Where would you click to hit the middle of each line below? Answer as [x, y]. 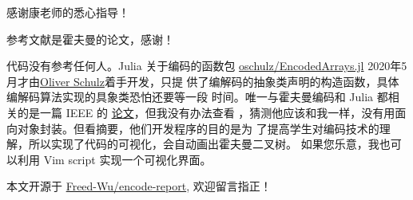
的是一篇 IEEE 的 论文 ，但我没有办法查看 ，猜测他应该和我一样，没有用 [206, 112]
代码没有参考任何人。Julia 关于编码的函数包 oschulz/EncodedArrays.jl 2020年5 [207, 66]
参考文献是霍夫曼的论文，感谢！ [90, 39]
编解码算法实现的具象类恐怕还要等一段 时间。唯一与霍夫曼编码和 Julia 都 [197, 97]
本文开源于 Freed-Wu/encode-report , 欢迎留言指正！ [139, 186]
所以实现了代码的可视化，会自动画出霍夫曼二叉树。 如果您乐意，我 [204, 144]
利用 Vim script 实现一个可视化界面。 [114, 159]
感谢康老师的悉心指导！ [68, 12]
